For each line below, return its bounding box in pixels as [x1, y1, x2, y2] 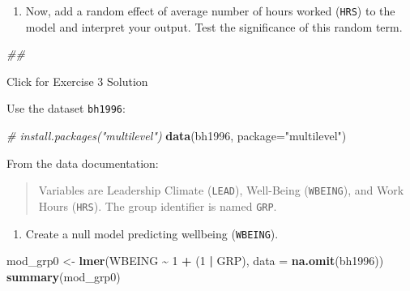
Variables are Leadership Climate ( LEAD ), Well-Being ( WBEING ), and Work [38, 182, 404, 199]
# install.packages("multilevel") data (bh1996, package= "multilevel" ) [6, 127, 347, 144]
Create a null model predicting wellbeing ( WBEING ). [25, 225, 279, 242]
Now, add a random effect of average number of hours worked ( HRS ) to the [25, 2, 395, 19]
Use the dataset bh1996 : [6, 100, 126, 117]
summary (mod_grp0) [6, 267, 121, 285]
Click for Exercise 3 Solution [6, 72, 148, 89]
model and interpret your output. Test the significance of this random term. [25, 18, 403, 35]
